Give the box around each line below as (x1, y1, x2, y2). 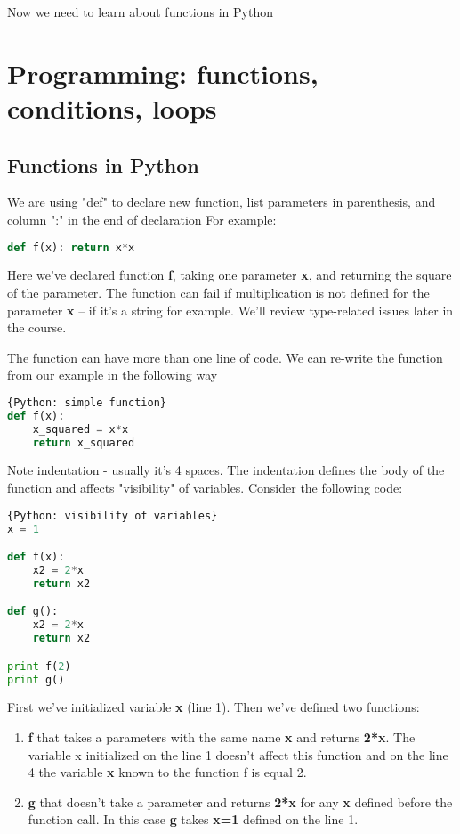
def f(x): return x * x (7, 241, 135, 254)
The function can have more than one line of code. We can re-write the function (7, 347, 443, 366)
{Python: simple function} (7, 396, 166, 409)
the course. (7, 318, 67, 337)
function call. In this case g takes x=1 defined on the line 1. (28, 810, 359, 829)
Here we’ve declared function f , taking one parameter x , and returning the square (7, 266, 452, 284)
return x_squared (32, 436, 135, 449)
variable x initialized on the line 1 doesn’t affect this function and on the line (28, 745, 448, 764)
